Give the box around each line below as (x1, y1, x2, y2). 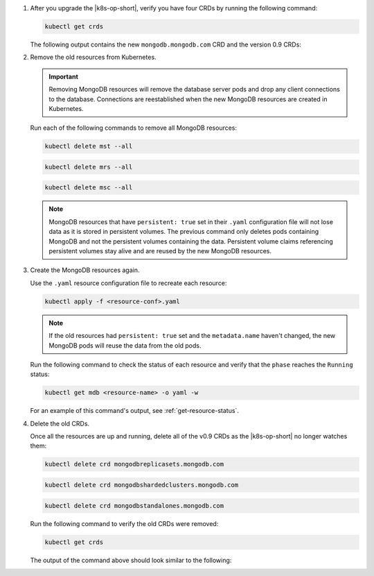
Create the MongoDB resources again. (30, 266, 140, 274)
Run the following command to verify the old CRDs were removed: (30, 519, 219, 527)
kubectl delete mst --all (44, 142, 133, 151)
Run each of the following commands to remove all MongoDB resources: (30, 124, 238, 132)
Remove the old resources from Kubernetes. (30, 53, 157, 62)
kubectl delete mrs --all (44, 163, 133, 171)
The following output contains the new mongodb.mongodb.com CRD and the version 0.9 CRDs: (30, 40, 301, 49)
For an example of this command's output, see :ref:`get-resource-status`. (30, 407, 239, 415)
